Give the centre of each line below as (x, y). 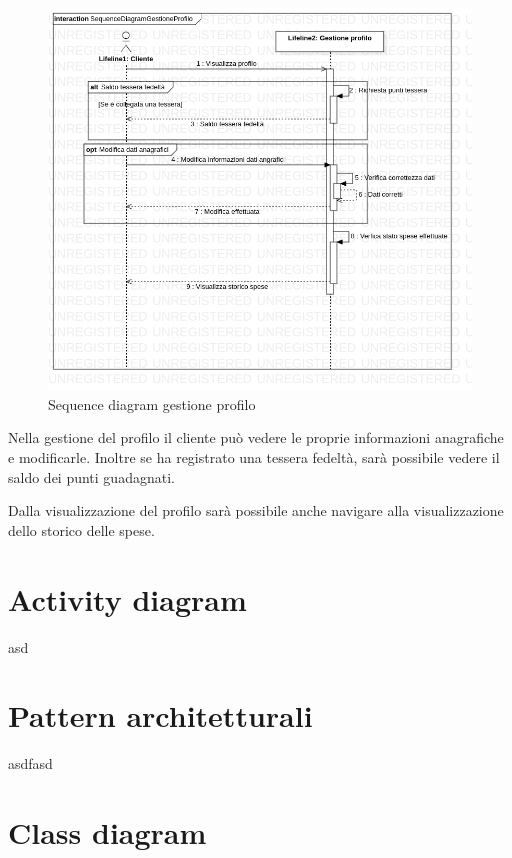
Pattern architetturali (160, 715)
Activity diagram (127, 598)
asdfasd (30, 763)
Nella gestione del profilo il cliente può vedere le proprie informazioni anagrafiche (256, 437)
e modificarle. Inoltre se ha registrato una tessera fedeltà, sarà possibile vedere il (254, 457)
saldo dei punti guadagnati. (91, 476)
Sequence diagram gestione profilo (152, 403)
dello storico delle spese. (81, 529)
